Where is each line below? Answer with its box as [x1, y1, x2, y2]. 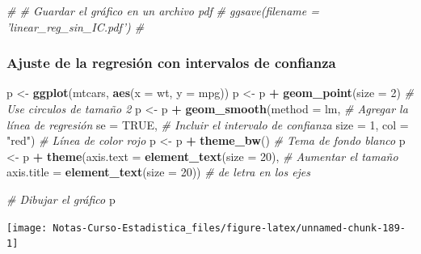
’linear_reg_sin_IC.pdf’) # [6, 18, 145, 35]
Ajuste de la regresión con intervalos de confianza [6, 53, 336, 73]
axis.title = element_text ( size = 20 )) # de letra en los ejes [6, 163, 311, 180]
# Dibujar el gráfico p [6, 190, 116, 207]
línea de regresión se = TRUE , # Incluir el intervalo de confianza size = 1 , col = [6, 116, 409, 133]
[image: [6, 222, 48, 234]
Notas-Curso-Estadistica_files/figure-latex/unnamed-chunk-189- [53, 222, 406, 234]
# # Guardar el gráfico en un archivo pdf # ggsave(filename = [6, 2, 319, 19]
